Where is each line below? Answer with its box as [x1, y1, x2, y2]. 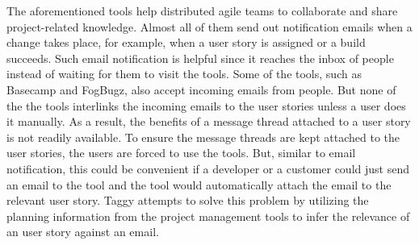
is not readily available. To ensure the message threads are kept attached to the [6, 128, 400, 145]
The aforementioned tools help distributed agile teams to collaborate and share [6, 2, 398, 19]
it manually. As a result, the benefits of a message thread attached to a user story [6, 113, 411, 130]
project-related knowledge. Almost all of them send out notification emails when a [6, 18, 413, 35]
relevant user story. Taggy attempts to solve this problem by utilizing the [6, 192, 369, 209]
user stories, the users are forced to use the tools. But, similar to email [6, 144, 356, 161]
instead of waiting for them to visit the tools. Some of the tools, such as [6, 65, 362, 82]
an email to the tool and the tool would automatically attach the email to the [6, 176, 392, 193]
